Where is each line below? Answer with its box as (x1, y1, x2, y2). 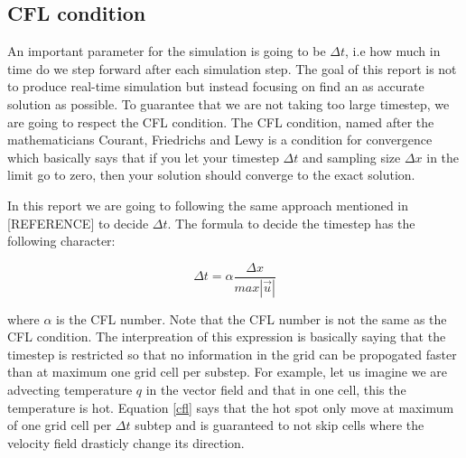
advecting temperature (7, 380, 133, 399)
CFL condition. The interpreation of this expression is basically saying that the (7, 327, 446, 346)
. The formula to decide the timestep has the (167, 213, 415, 232)
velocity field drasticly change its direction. (7, 433, 245, 452)
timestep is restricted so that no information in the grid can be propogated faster (7, 344, 457, 363)
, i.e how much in (345, 42, 441, 61)
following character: (7, 231, 116, 250)
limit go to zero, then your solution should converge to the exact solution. (7, 165, 415, 184)
